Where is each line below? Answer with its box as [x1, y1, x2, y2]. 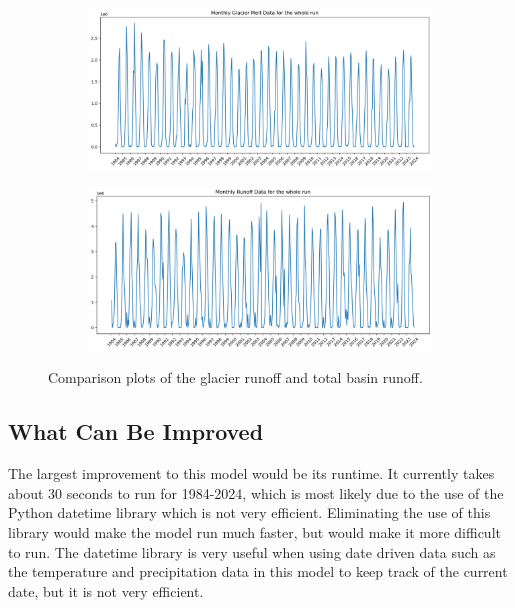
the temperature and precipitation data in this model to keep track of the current [8, 561, 508, 582]
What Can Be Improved [8, 416, 264, 447]
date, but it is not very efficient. [8, 580, 204, 601]
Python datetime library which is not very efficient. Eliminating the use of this [8, 502, 491, 523]
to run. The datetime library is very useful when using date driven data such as [8, 541, 496, 562]
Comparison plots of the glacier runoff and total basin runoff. [48, 367, 423, 388]
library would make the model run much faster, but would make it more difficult [8, 521, 501, 542]
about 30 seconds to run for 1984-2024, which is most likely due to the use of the [8, 482, 504, 503]
